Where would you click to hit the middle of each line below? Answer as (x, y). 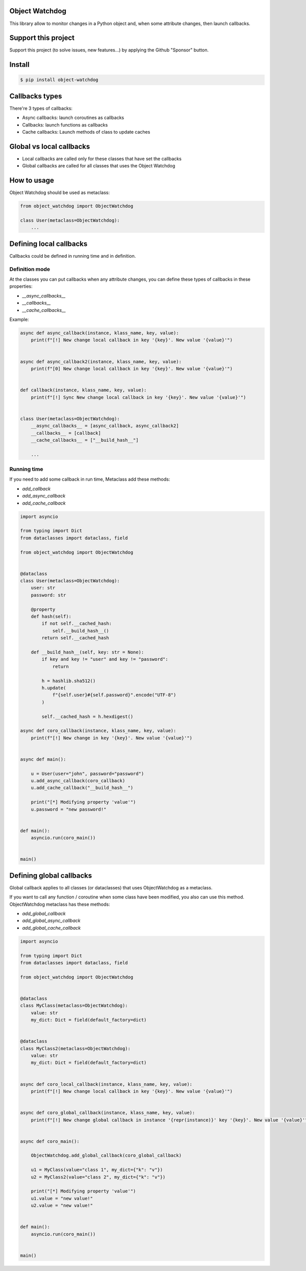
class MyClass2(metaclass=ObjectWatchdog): (75, 1048)
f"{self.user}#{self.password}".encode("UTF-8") (114, 695)
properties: (21, 286)
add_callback (36, 489)
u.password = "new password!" (69, 809)
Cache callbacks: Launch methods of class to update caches (86, 132)
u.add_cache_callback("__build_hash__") (82, 788)
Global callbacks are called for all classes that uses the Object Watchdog (99, 166)
